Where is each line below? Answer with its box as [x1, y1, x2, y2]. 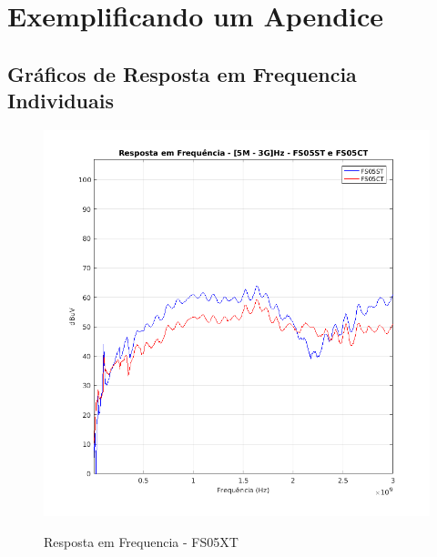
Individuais [7, 86, 114, 115]
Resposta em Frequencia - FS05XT [44, 532, 239, 551]
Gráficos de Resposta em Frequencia [7, 59, 357, 87]
